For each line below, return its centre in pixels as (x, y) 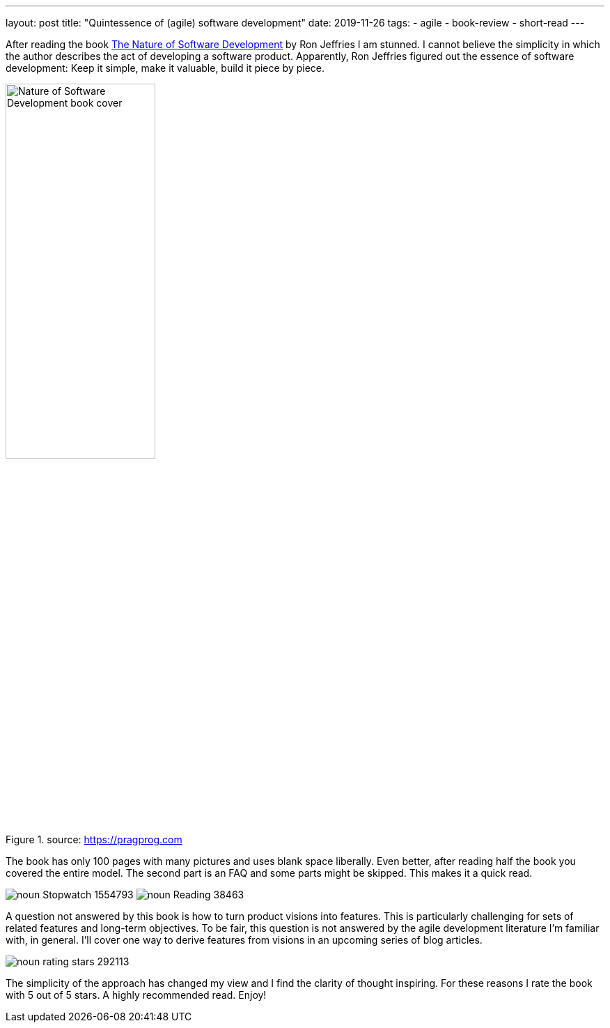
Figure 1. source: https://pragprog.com (94, 839)
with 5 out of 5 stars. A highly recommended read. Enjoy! (136, 995)
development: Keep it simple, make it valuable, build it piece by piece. (165, 68)
